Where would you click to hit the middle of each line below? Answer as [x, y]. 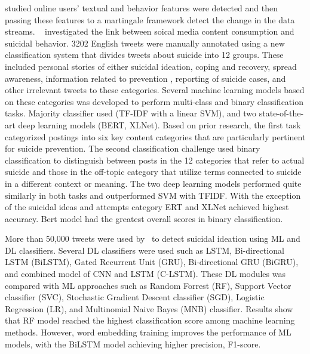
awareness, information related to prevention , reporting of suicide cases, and [145, 78]
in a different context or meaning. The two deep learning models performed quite [153, 183]
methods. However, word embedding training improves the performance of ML [148, 332]
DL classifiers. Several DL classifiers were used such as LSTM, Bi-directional [145, 250]
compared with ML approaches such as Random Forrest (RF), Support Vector [148, 285]
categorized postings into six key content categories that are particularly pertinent [155, 136]
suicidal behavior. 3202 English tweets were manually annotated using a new [145, 43]
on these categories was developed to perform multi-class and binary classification [154, 101]
